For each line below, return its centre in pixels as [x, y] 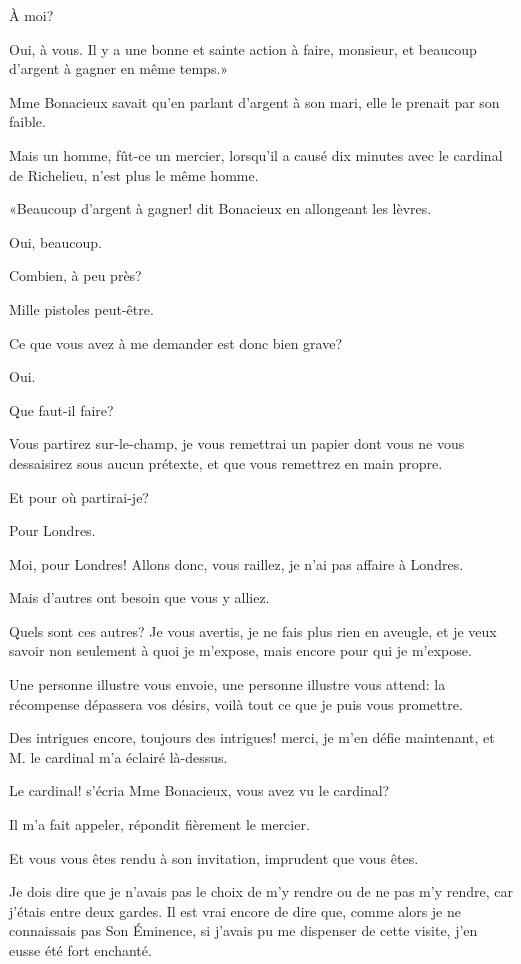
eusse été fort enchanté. [80, 950]
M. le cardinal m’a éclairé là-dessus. [118, 756]
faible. [27, 121]
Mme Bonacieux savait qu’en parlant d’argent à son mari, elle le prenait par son [254, 101]
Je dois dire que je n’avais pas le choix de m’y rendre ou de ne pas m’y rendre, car [261, 891]
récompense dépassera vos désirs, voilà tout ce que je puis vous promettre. [236, 703]
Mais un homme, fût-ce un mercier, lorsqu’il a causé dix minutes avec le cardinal [256, 154]
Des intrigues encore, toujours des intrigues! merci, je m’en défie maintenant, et [252, 737]
